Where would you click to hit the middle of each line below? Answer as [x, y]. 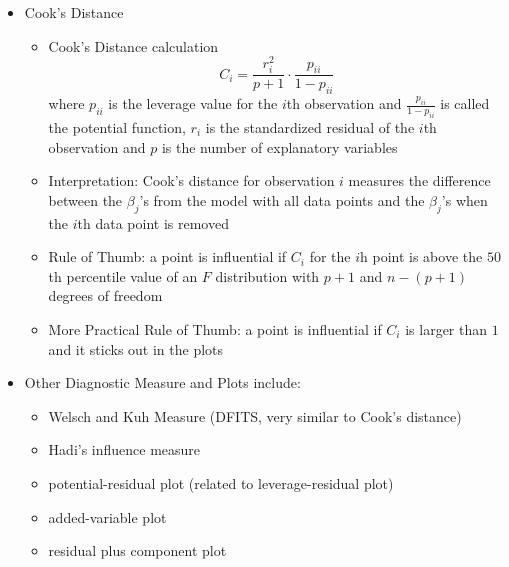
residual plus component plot [137, 550]
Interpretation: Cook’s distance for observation [191, 180]
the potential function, [117, 127]
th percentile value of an [123, 275]
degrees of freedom [105, 295]
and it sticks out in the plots [136, 348]
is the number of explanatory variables [279, 146]
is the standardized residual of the [310, 127]
